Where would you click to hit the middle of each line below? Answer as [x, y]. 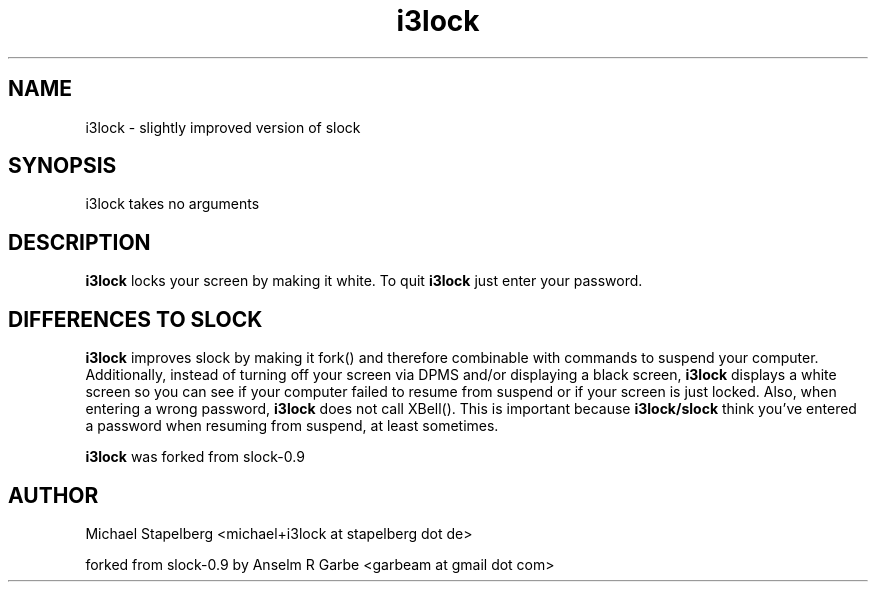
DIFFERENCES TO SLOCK [135, 319]
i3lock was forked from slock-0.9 [195, 457]
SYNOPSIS [62, 166]
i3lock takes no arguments [172, 204]
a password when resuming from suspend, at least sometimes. [292, 426]
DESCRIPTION [79, 242]
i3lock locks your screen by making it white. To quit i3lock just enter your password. [364, 281]
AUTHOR [53, 495]
